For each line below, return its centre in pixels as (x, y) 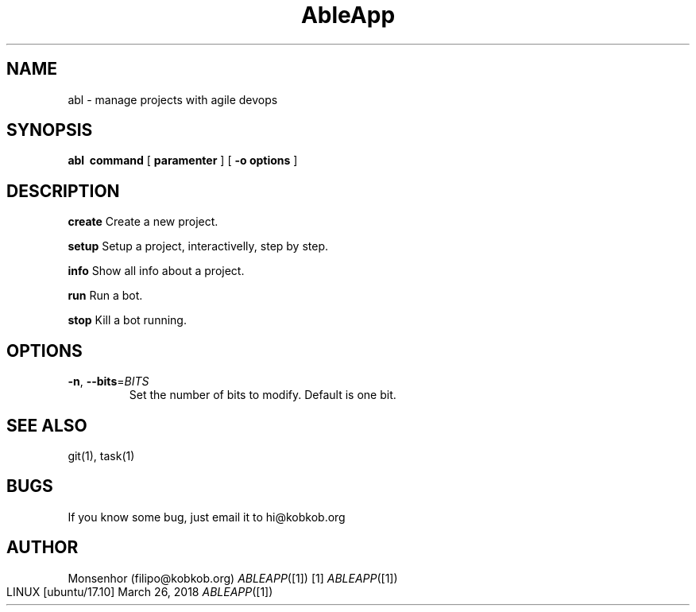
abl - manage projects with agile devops (173, 99)
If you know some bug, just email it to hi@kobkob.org (207, 517)
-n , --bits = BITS (108, 382)
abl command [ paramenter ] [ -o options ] (183, 161)
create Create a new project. (143, 222)
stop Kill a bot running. (127, 320)
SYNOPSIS (50, 130)
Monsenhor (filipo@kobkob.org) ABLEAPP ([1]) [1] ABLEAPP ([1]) (233, 578)
